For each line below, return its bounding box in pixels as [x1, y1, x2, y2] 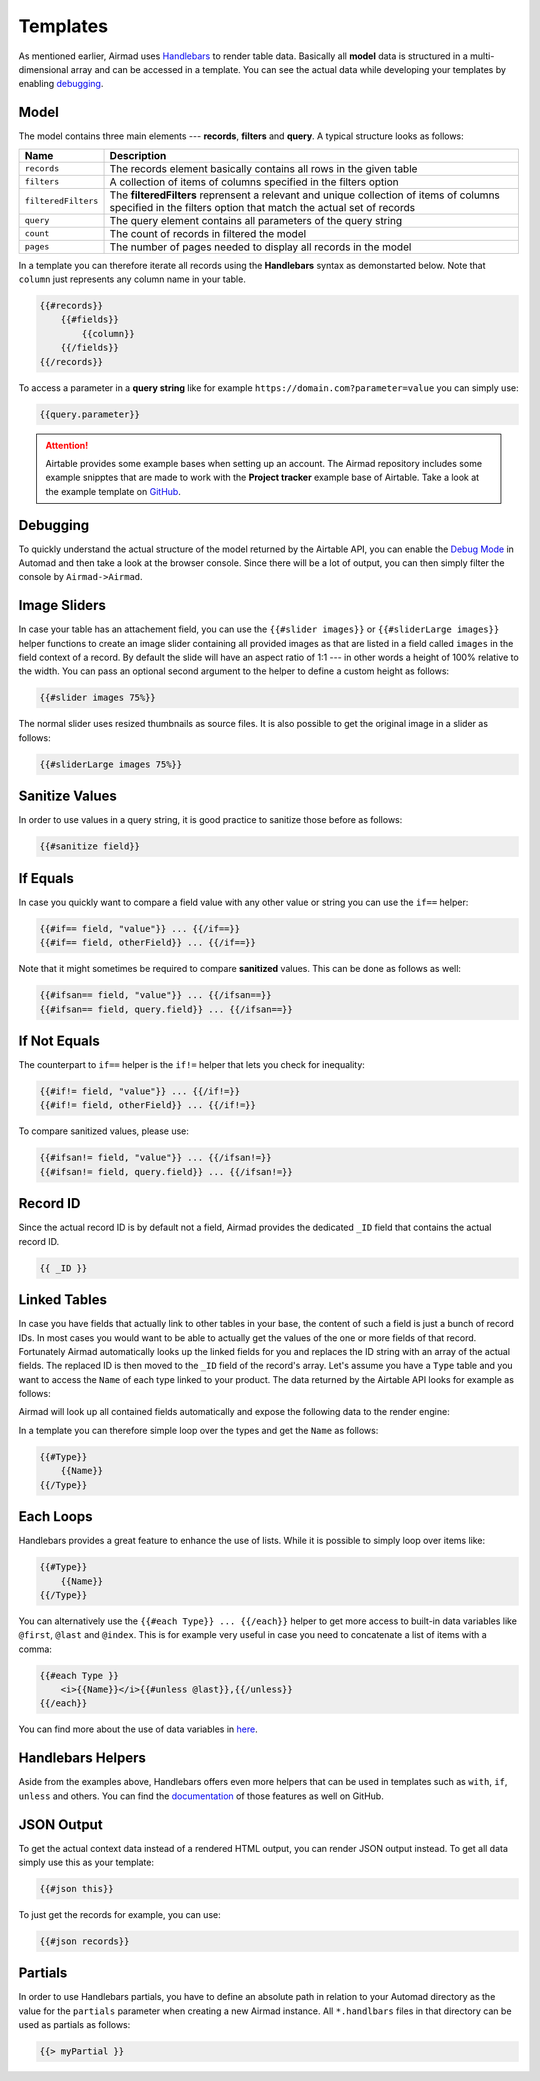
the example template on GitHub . [45, 485, 182, 497]
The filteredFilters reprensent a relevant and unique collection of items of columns [109, 188, 500, 202]
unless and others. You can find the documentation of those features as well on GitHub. [18, 1790, 384, 1802]
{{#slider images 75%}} [39, 692, 157, 704]
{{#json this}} [39, 1883, 114, 1894]
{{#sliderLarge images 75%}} [39, 758, 183, 770]
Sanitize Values [18, 788, 117, 805]
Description [109, 148, 167, 162]
